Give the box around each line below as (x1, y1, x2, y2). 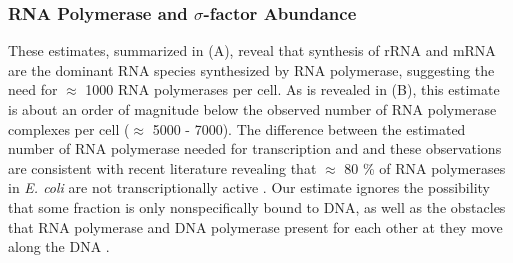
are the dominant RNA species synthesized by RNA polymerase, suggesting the (8, 59, 495, 80)
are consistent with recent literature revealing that (8, 157, 317, 178)
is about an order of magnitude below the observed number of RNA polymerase (8, 99, 497, 119)
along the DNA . (8, 236, 110, 257)
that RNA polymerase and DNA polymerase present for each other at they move (8, 216, 503, 237)
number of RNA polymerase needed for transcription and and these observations (8, 138, 502, 159)
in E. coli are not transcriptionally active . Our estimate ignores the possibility (8, 177, 490, 198)
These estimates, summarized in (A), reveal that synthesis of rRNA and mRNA (8, 40, 496, 61)
